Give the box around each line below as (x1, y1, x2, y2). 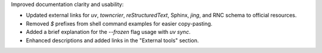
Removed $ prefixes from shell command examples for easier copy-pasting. (26, 20, 213, 27)
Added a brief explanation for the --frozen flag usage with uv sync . (26, 29, 191, 36)
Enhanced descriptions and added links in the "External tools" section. (26, 36, 199, 44)
